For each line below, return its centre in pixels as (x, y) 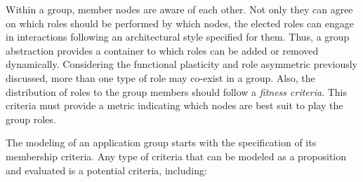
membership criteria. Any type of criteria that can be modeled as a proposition (176, 156)
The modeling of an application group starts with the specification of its (161, 142)
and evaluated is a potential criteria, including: (106, 170)
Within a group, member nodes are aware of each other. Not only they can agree (179, 9)
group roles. (31, 119)
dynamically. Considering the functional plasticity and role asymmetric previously (182, 64)
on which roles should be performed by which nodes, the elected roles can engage (180, 23)
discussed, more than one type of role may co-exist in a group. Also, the (160, 77)
